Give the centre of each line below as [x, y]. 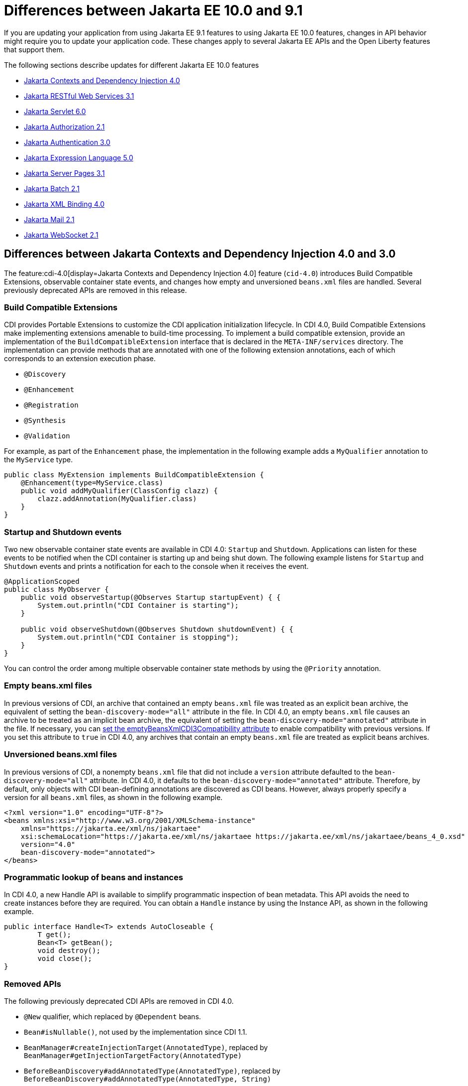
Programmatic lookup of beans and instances [94, 877]
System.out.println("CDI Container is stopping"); [138, 637]
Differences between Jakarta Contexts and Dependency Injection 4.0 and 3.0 [200, 254]
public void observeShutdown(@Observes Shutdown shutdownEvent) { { [157, 629]
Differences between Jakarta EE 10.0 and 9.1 [153, 10]
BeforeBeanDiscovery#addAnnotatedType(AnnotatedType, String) [148, 1079]
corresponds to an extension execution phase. [80, 359]
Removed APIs [33, 984]
